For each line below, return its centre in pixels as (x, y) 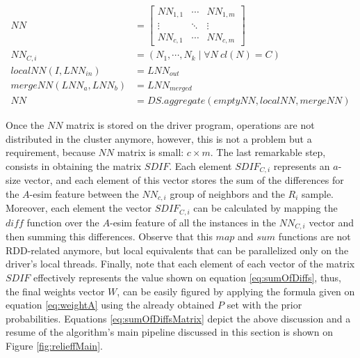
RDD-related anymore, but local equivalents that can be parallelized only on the (177, 250)
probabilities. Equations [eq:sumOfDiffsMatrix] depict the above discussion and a (178, 318)
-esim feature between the (84, 193)
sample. (318, 193)
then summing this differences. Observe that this (109, 236)
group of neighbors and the (227, 193)
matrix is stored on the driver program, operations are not (190, 125)
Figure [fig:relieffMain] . (54, 345)
